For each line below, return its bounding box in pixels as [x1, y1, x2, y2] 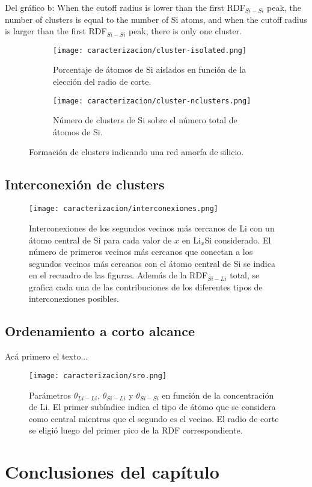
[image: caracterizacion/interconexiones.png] [29, 204, 218, 213]
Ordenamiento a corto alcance [5, 322, 195, 340]
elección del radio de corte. [53, 75, 151, 88]
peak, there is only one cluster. [128, 25, 242, 37]
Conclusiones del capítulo [5, 459, 219, 484]
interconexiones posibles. [29, 292, 119, 305]
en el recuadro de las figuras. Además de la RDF [29, 269, 208, 281]
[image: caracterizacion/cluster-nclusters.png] [53, 96, 251, 105]
